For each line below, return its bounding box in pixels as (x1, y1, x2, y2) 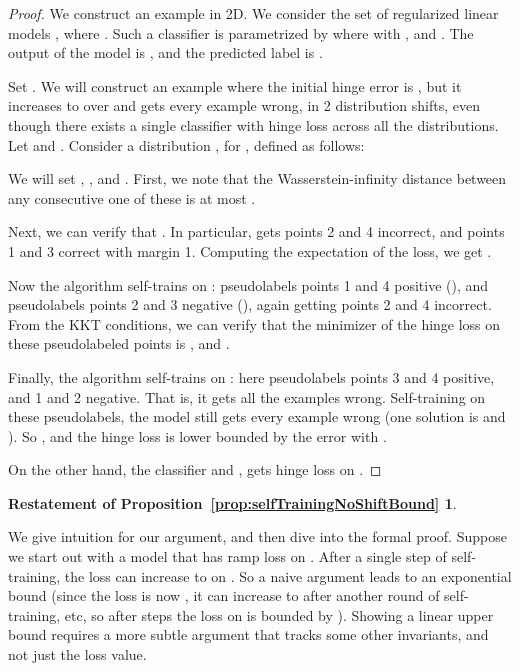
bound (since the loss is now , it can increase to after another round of (8, 585, 440, 606)
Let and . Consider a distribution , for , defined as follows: (8, 134, 365, 155)
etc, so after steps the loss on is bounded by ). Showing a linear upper (64, 604, 494, 625)
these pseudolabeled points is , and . (8, 333, 230, 354)
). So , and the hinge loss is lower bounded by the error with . (8, 425, 387, 446)
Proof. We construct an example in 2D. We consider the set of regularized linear (8, 3, 499, 23)
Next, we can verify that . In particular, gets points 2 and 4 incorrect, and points (8, 221, 505, 242)
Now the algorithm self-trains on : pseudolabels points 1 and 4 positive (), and (8, 274, 489, 295)
